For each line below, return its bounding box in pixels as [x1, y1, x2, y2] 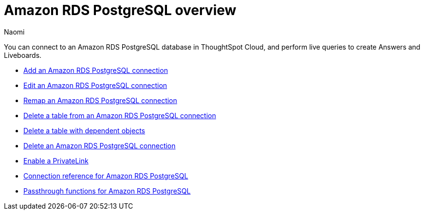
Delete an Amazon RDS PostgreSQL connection [23, 141, 176, 150]
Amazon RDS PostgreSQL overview [4, 2, 237, 18]
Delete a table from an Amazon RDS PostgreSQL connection [23, 111, 216, 120]
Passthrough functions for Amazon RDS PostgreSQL [23, 186, 191, 195]
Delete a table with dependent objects [23, 126, 145, 135]
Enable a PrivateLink [23, 156, 89, 165]
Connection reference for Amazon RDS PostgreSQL [23, 171, 188, 180]
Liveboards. [4, 51, 42, 59]
